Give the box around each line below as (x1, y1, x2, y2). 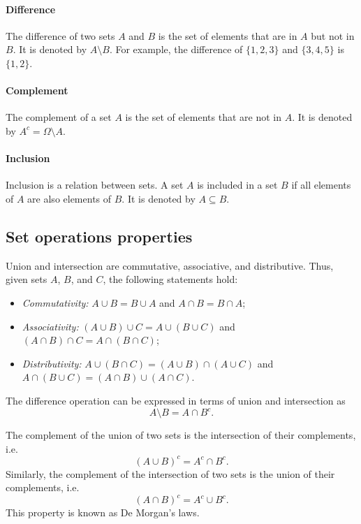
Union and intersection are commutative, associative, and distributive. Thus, (6, 258, 334, 272)
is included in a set (197, 177, 278, 192)
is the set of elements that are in (158, 28, 297, 43)
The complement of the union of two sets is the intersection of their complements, (6, 428, 356, 442)
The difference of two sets (6, 28, 115, 43)
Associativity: (22, 319, 79, 333)
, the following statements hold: (103, 272, 238, 286)
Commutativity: (22, 295, 89, 310)
